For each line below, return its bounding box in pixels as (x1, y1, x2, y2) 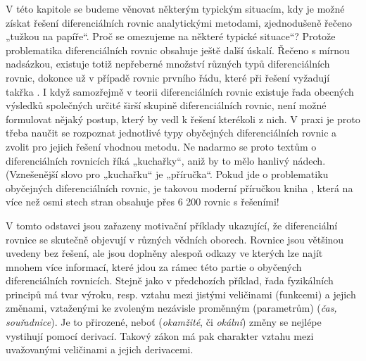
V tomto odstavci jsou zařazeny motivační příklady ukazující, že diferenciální (6, 217, 338, 232)
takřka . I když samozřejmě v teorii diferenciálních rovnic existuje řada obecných (6, 84, 354, 99)
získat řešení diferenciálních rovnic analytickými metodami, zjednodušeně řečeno (6, 15, 352, 30)
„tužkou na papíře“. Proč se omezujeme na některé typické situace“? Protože (6, 29, 336, 44)
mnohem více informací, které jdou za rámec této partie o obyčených (6, 259, 302, 274)
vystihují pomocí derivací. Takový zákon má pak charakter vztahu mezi (6, 328, 314, 343)
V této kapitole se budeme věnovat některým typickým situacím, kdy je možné (6, 1, 345, 15)
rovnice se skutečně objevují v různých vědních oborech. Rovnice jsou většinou (6, 232, 344, 246)
